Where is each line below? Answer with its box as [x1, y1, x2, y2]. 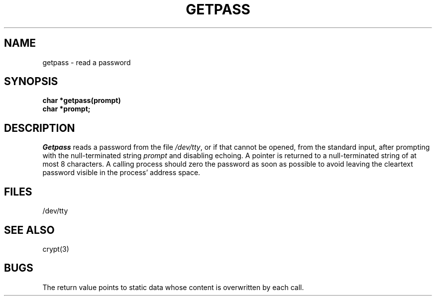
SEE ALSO [4, 223, 55, 236]
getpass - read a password [42, 58, 131, 67]
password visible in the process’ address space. [42, 168, 201, 177]
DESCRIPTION [4, 121, 75, 134]
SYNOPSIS [4, 75, 58, 88]
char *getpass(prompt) [42, 96, 121, 105]
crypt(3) [42, 244, 69, 253]
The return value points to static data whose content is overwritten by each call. [42, 283, 304, 292]
